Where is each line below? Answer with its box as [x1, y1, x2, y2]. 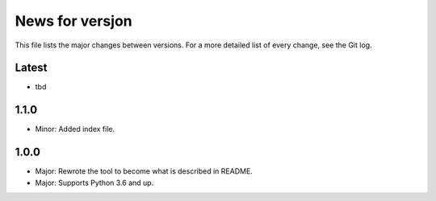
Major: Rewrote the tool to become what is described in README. [35, 166, 254, 176]
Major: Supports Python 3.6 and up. [35, 178, 154, 187]
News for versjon [15, 12, 132, 30]
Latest [15, 61, 48, 75]
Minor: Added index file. [35, 125, 115, 134]
